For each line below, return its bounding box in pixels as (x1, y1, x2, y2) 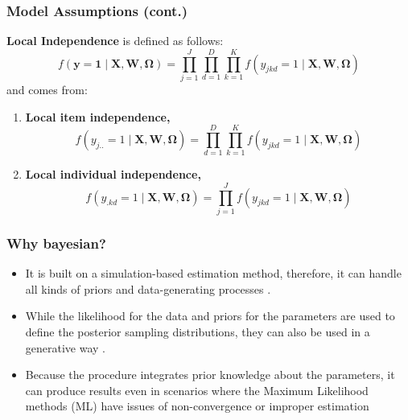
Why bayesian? (6, 233, 106, 253)
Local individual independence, (25, 166, 201, 183)
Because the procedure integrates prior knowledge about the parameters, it (25, 366, 395, 383)
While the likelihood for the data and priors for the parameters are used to (25, 307, 395, 324)
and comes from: (6, 80, 88, 97)
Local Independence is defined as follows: (6, 32, 224, 49)
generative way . (25, 339, 106, 356)
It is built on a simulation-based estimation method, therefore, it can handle (25, 265, 402, 282)
